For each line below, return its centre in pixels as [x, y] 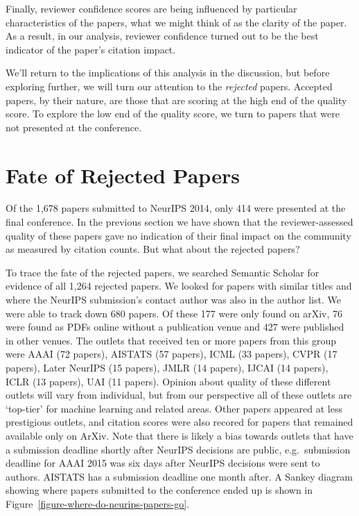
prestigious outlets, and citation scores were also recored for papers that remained [179, 422]
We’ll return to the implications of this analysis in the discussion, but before [168, 73]
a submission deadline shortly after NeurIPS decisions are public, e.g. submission [178, 449]
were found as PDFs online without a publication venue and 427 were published [175, 327]
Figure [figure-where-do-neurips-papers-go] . [98, 503]
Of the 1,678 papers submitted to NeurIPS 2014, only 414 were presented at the [176, 208]
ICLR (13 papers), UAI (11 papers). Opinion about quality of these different [168, 381]
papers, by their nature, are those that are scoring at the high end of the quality [176, 100]
